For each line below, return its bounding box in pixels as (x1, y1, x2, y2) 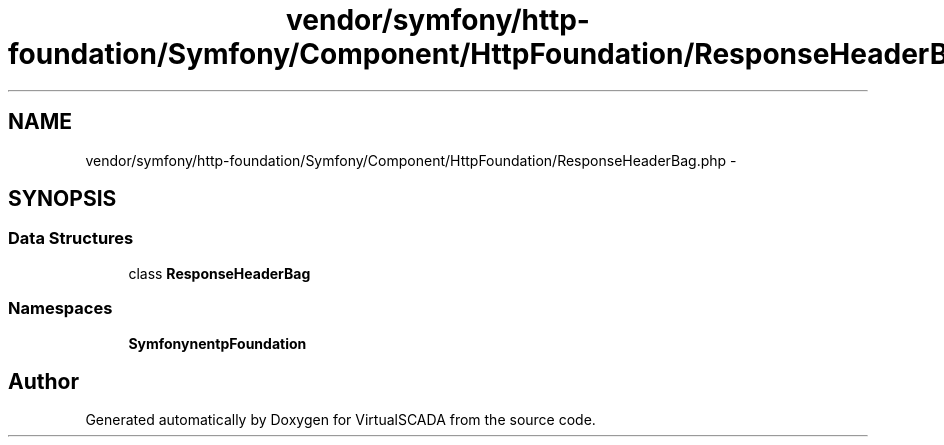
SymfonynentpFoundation (128, 334, 307, 352)
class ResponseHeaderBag (128, 264, 311, 282)
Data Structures (8, 228, 134, 249)
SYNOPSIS (8, 186, 117, 212)
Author (8, 368, 79, 394)
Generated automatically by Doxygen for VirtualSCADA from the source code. (85, 411, 596, 429)
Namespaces (8, 298, 113, 319)
